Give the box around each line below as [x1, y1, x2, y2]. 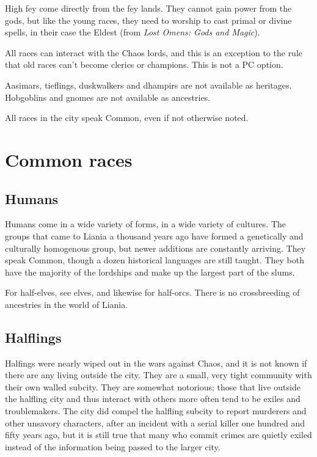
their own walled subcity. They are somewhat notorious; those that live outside [5, 380, 301, 393]
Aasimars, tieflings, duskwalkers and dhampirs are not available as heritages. [5, 78, 292, 91]
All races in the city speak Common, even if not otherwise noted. [5, 111, 249, 124]
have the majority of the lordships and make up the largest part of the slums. [5, 265, 295, 278]
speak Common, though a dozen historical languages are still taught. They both [5, 254, 305, 266]
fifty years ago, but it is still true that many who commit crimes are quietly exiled [5, 428, 312, 441]
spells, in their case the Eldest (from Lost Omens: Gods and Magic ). [5, 26, 260, 38]
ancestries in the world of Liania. [5, 298, 128, 310]
